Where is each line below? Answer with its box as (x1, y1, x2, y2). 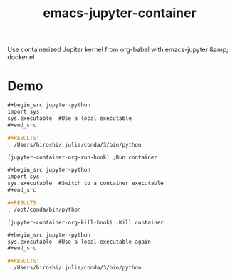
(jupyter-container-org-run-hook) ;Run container (7, 154, 158, 162)
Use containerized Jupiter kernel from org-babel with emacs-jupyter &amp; (7, 45, 229, 54)
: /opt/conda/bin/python (7, 206, 81, 213)
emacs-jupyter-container (42, 5, 197, 21)
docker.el (7, 53, 35, 61)
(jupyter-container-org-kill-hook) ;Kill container (7, 219, 164, 226)
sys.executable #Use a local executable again (7, 238, 152, 245)
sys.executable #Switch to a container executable (7, 180, 164, 187)
